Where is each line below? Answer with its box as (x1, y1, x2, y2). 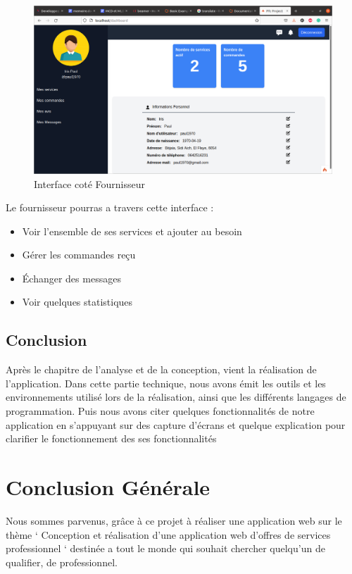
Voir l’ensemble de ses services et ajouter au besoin (22, 223, 242, 238)
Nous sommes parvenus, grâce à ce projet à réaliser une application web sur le (6, 513, 342, 528)
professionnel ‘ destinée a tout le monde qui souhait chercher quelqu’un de (6, 541, 325, 556)
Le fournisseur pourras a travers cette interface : (6, 200, 214, 215)
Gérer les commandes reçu (22, 247, 136, 262)
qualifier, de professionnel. (6, 554, 118, 569)
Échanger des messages (22, 270, 121, 285)
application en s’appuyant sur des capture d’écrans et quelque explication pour (6, 417, 346, 432)
